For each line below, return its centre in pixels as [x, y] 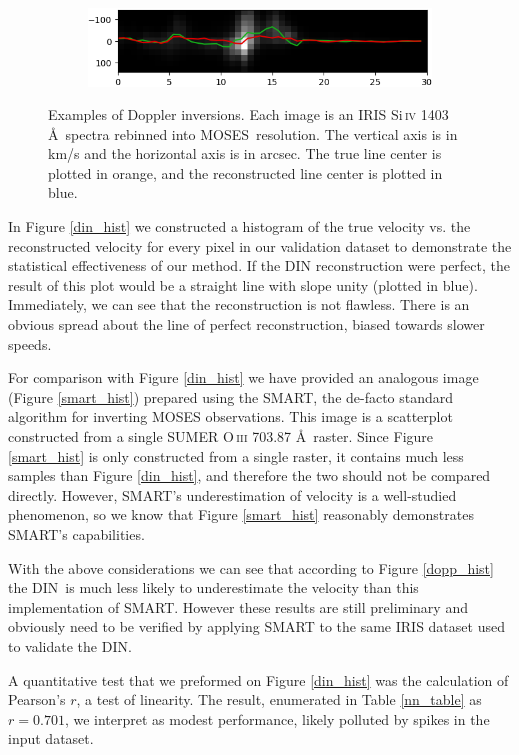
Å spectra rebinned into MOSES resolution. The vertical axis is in [253, 133]
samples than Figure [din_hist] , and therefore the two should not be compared [249, 475]
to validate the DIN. [70, 645]
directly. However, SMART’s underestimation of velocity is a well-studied [232, 494]
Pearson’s [37, 699]
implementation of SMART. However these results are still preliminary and [238, 606]
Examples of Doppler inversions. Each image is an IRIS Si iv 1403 [248, 114]
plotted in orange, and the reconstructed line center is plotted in [245, 172]
